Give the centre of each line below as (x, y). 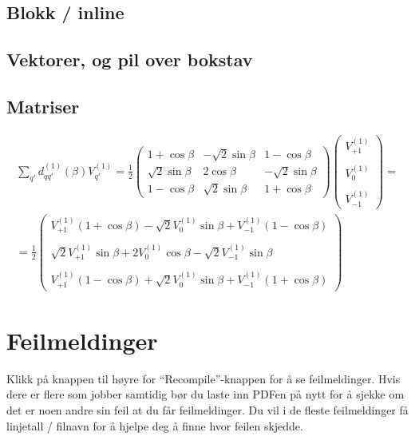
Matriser (43, 106)
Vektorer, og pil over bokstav (130, 59)
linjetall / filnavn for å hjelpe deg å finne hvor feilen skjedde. (155, 425)
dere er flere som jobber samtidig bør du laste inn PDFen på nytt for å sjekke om (206, 394)
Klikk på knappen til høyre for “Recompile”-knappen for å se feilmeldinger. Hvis (204, 378)
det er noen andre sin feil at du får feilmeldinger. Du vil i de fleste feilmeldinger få (207, 410)
